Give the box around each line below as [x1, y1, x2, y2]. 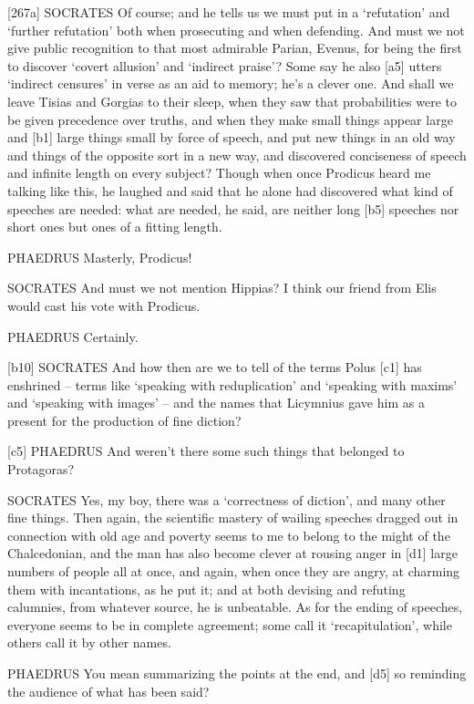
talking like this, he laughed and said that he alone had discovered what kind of [7, 181, 453, 200]
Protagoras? [7, 460, 75, 479]
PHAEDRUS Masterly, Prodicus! [7, 247, 192, 266]
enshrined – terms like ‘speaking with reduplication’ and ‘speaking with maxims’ [7, 375, 458, 394]
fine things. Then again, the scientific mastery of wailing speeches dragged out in [7, 508, 459, 527]
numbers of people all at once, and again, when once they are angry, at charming [7, 562, 460, 581]
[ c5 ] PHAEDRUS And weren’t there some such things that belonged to [7, 441, 405, 461]
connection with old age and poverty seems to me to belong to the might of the [7, 525, 450, 544]
